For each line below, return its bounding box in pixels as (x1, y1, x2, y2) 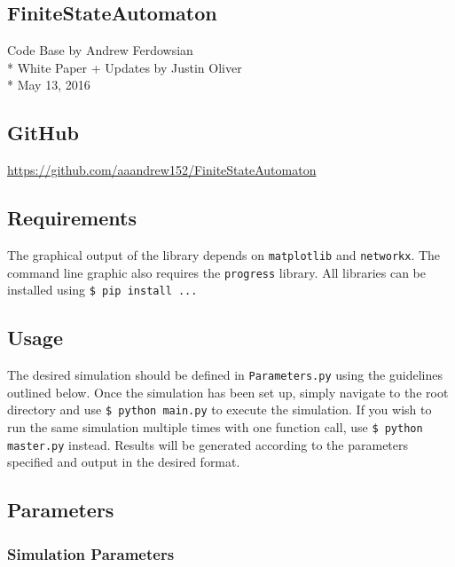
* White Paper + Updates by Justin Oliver (7, 58, 242, 76)
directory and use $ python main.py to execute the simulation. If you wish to (7, 400, 432, 419)
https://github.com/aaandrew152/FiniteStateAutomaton (7, 161, 317, 179)
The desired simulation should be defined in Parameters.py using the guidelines (7, 366, 443, 384)
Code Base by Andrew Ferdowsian (7, 41, 193, 59)
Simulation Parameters (7, 542, 175, 564)
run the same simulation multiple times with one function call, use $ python (7, 418, 423, 437)
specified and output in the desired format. (7, 453, 240, 471)
